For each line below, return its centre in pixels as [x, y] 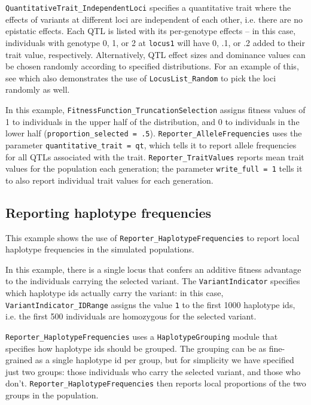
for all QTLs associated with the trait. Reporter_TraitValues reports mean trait [155, 156]
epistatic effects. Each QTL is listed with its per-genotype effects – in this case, [151, 31]
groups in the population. [52, 395]
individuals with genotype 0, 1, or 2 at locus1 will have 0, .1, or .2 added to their [155, 42]
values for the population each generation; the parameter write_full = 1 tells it [154, 168]
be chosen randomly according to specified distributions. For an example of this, [152, 66]
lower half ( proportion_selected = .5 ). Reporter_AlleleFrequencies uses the [154, 133]
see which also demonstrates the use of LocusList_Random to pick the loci [141, 77]
